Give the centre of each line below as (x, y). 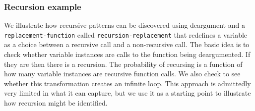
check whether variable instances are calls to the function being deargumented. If (127, 54)
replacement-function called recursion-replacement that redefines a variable (126, 34)
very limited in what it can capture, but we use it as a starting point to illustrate (127, 93)
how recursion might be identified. (56, 103)
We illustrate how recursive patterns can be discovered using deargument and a (125, 25)
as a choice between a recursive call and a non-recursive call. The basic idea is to (127, 44)
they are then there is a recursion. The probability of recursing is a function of (123, 64)
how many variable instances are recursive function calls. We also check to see (122, 74)
